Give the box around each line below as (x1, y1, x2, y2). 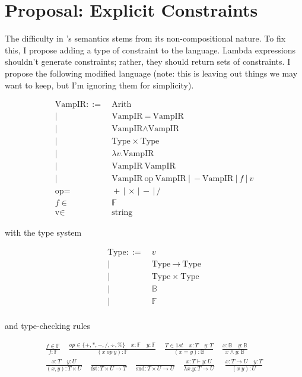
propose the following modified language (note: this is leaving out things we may (5, 66, 298, 79)
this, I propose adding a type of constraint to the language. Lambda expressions (5, 43, 296, 56)
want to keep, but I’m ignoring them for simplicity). (5, 78, 194, 91)
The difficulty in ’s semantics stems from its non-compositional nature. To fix (5, 32, 286, 45)
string (112, 208, 133, 217)
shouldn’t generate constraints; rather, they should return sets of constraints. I (5, 55, 291, 68)
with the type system (5, 226, 82, 239)
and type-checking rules (5, 319, 91, 332)
